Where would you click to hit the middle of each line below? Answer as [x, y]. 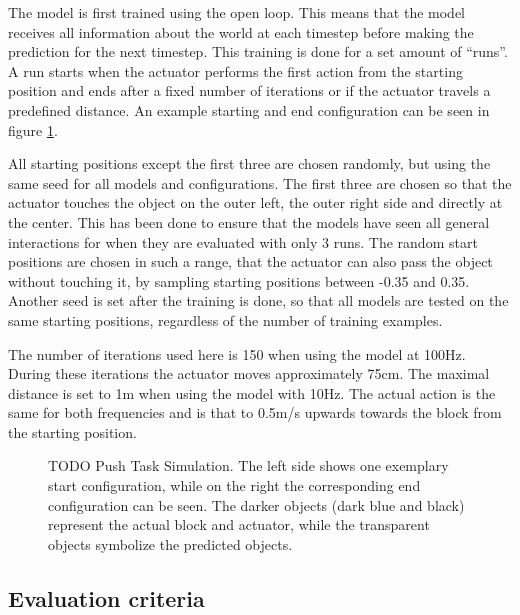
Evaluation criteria [106, 597]
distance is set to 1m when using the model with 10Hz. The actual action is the [252, 392]
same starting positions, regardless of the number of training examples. [225, 319]
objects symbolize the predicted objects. [170, 543]
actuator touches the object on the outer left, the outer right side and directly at [255, 202]
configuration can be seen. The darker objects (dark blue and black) [256, 504]
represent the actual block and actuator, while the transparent [239, 524]
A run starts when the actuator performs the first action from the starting [235, 70]
